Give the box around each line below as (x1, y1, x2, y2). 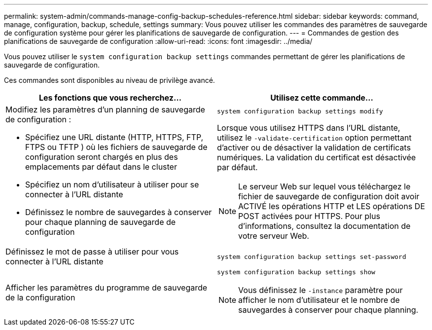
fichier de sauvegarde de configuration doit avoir (238, 191, 420, 201)
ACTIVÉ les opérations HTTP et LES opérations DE (238, 201, 425, 211)
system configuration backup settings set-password (217, 253, 406, 260)
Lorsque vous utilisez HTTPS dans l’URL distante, (217, 122, 400, 133)
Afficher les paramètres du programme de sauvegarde (5, 282, 208, 293)
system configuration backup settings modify (217, 107, 383, 115)
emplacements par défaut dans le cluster (25, 162, 177, 172)
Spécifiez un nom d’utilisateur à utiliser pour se (25, 180, 199, 189)
